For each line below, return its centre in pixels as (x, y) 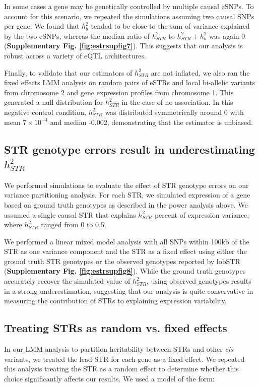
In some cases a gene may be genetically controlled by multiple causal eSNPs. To (129, 6)
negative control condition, (45, 112)
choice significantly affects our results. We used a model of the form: (109, 378)
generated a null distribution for (54, 102)
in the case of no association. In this (177, 102)
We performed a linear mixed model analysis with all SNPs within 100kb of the (127, 241)
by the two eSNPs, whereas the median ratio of (77, 36)
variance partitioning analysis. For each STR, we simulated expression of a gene (127, 195)
